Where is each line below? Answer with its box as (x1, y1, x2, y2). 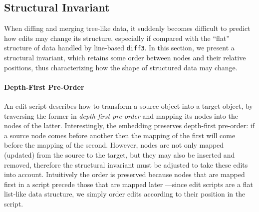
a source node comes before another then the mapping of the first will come (4, 130, 236, 140)
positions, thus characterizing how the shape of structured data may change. (4, 62, 238, 72)
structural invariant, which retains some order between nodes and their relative (4, 52, 246, 63)
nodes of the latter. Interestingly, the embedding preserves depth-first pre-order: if (4, 120, 255, 131)
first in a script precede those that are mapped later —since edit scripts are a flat (4, 179, 253, 189)
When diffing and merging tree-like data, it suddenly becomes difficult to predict (4, 23, 251, 33)
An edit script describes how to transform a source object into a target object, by (4, 101, 253, 111)
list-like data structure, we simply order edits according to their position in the (4, 189, 246, 199)
